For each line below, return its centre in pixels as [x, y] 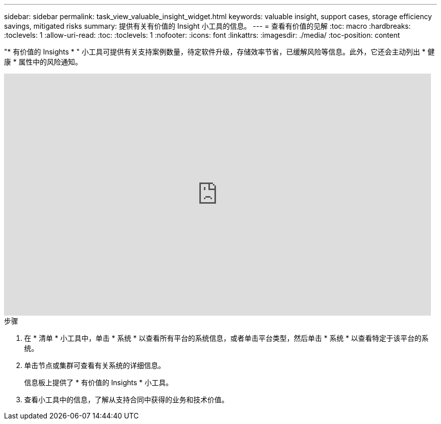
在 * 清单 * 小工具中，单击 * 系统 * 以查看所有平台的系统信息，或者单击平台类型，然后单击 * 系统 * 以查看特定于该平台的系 [227, 338]
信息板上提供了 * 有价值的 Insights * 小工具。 [99, 382]
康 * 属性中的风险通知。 [43, 62]
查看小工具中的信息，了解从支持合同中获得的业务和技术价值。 [126, 400]
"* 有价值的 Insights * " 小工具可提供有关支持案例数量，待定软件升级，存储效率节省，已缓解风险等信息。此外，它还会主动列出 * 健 [219, 52]
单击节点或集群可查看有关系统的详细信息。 [95, 365]
